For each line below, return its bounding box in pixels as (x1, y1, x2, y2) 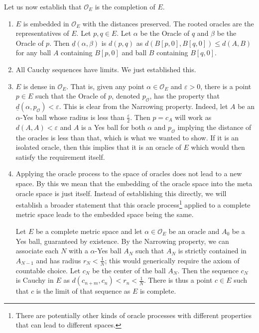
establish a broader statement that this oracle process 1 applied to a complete (15, 198, 251, 210)
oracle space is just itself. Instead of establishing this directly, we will (15, 188, 227, 198)
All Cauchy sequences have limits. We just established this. (15, 64, 196, 74)
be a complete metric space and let (35, 225, 142, 236)
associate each (15, 245, 59, 256)
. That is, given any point (66, 81, 144, 91)
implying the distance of (177, 121, 252, 132)
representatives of (15, 28, 69, 38)
